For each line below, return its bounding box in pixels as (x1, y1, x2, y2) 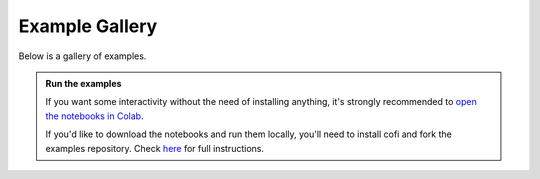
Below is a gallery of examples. (18, 50, 147, 62)
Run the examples (45, 77, 122, 89)
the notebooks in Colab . (45, 110, 144, 122)
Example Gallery (18, 15, 158, 37)
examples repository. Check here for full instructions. (45, 142, 265, 154)
